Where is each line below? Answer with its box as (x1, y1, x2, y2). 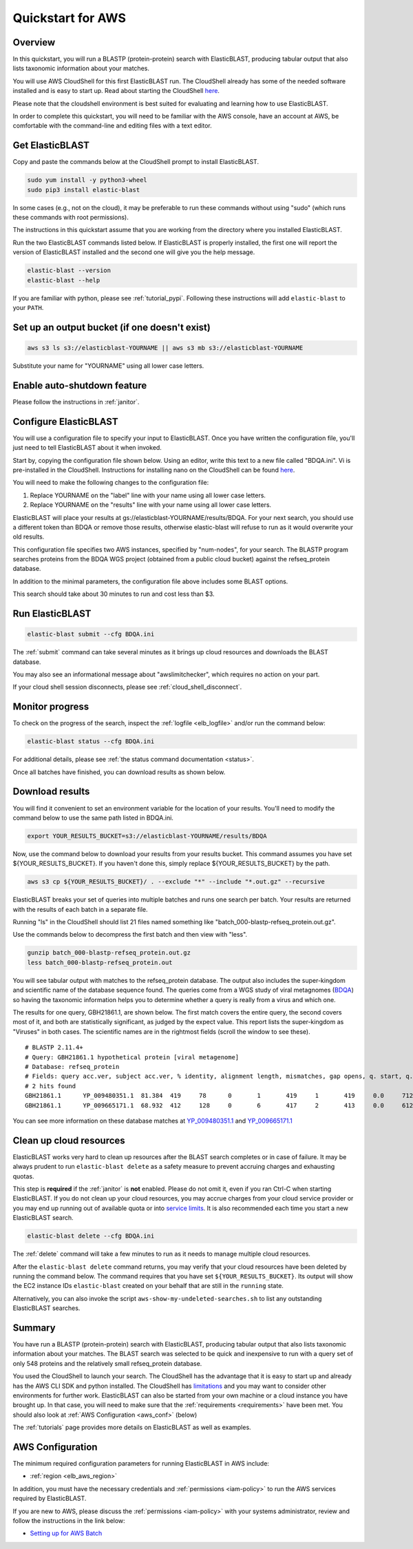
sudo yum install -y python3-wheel (27, 176, 147, 184)
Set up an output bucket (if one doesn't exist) (12, 321, 211, 333)
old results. (12, 532, 45, 541)
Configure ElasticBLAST (12, 415, 118, 427)
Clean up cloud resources (12, 1134, 125, 1146)
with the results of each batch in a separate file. (12, 905, 148, 913)
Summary (12, 1322, 56, 1333)
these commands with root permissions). (12, 214, 129, 222)
